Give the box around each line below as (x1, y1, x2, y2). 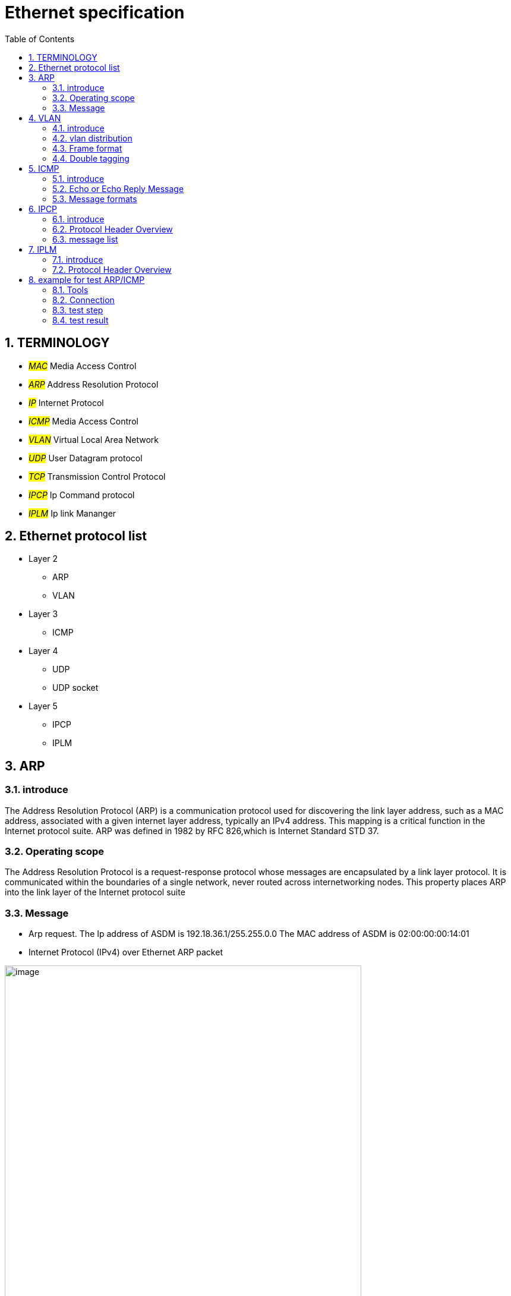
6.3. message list (52, 234, 118, 244)
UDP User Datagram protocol (29, 452, 143, 463)
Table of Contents (5, 33, 75, 44)
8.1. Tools (52, 284, 89, 295)
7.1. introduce (52, 254, 103, 265)
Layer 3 (29, 609, 58, 619)
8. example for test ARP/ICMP (29, 274, 145, 285)
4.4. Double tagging (52, 153, 130, 163)
